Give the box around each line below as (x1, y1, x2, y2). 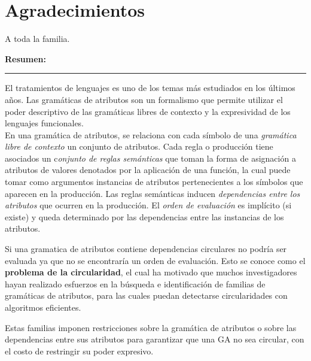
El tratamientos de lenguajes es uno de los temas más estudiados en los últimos (5, 81, 295, 94)
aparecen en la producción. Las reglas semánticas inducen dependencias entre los (5, 187, 300, 199)
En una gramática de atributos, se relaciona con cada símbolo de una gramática (5, 128, 297, 141)
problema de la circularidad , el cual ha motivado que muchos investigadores (5, 266, 297, 278)
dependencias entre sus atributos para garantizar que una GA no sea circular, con (5, 333, 304, 345)
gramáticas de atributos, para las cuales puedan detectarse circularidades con (5, 289, 288, 302)
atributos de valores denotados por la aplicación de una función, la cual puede (5, 163, 291, 176)
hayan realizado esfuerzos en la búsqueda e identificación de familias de (5, 277, 266, 290)
